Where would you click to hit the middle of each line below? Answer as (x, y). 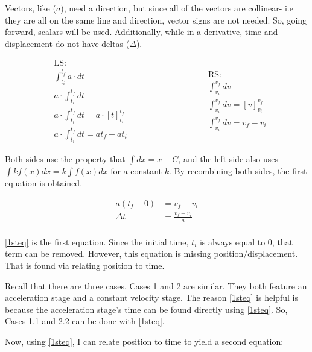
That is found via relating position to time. (85, 265)
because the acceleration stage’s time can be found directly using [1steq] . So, (146, 309)
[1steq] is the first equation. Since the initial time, (97, 241)
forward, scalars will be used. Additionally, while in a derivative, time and (142, 32)
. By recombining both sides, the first (238, 171)
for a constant (136, 171)
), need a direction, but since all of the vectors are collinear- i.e (177, 8)
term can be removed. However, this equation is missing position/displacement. (151, 253)
